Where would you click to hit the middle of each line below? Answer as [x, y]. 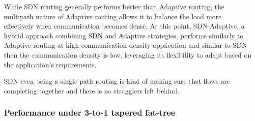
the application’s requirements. [50, 64]
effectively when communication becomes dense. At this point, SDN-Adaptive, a [124, 26]
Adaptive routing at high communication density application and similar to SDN [126, 45]
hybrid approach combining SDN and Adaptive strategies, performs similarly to [124, 35]
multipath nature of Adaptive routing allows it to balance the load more [113, 16]
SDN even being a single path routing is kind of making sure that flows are [117, 81]
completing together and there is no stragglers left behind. [92, 90]
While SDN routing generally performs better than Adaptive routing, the [114, 6]
